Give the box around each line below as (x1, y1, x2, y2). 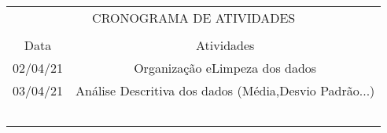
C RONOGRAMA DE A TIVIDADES (92, 9, 296, 27)
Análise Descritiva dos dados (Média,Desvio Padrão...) (76, 81, 375, 99)
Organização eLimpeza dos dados (134, 59, 317, 77)
